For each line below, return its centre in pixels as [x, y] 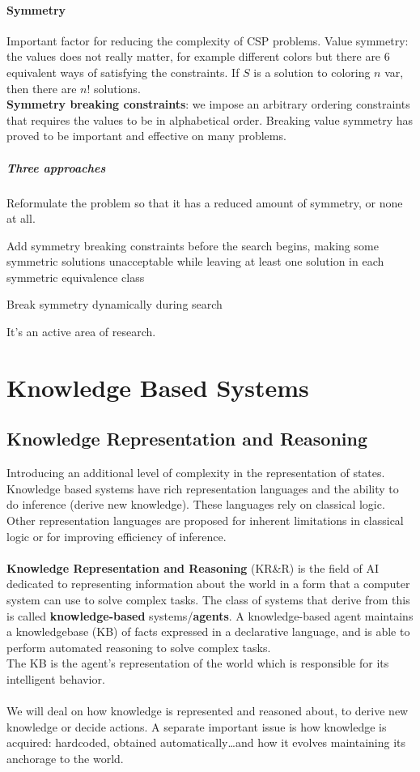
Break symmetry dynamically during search [115, 304]
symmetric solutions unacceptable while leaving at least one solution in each [195, 261]
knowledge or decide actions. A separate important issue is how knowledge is [197, 726]
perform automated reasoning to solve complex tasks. [139, 647]
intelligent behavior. [56, 678]
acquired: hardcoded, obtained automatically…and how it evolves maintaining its [206, 742]
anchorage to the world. [65, 758]
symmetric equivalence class [76, 277]
